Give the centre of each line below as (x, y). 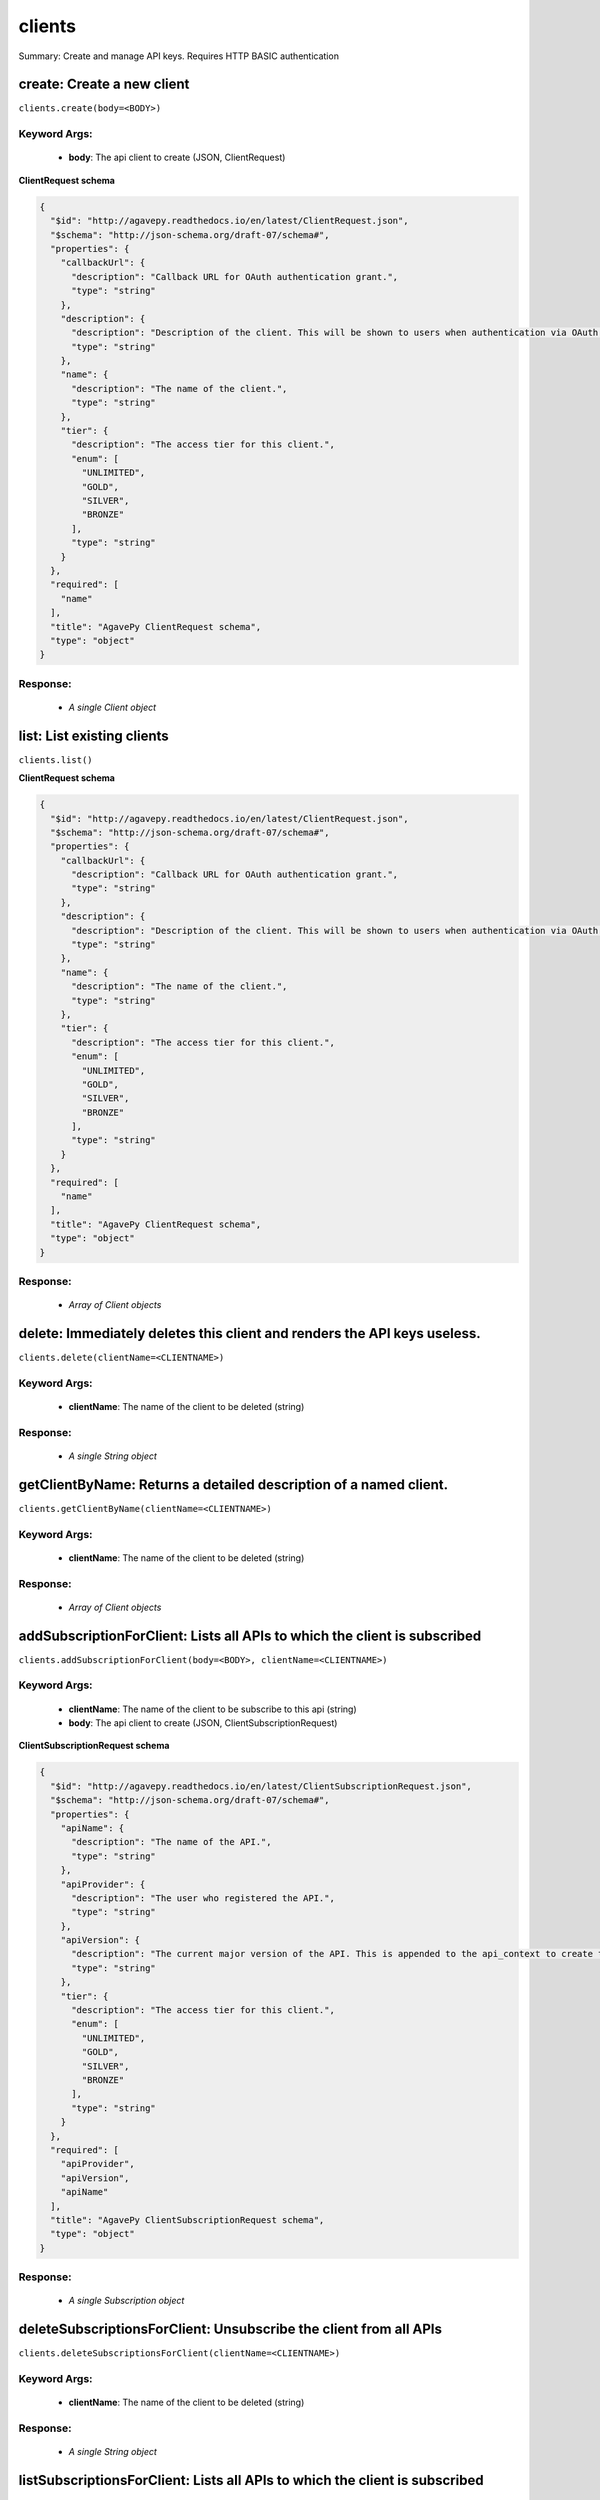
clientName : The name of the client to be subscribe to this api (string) (212, 1709)
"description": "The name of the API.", (171, 1842)
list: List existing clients (93, 735)
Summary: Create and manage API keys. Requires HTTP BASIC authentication (179, 56)
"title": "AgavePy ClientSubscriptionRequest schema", (187, 2219)
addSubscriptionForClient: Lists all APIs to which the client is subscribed (250, 1635)
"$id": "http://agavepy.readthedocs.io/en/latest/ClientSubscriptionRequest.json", (261, 1786)
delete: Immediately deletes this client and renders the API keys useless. (250, 1333)
